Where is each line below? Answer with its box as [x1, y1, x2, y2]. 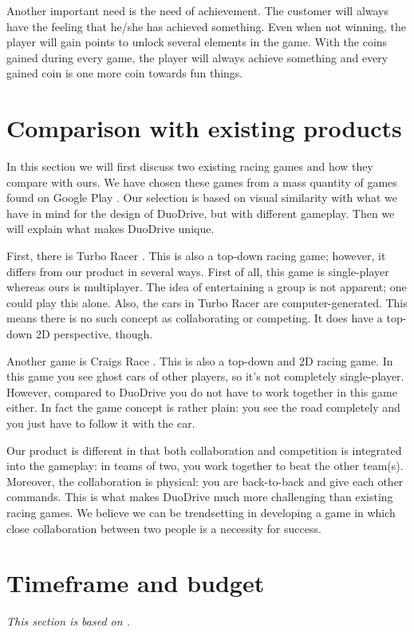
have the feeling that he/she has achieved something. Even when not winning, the [6, 18, 406, 34]
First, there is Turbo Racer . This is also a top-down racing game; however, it [6, 247, 386, 264]
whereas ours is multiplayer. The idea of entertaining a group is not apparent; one [6, 278, 407, 295]
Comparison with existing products [6, 112, 402, 144]
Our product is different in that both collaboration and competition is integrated [6, 441, 402, 458]
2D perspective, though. [35, 326, 153, 342]
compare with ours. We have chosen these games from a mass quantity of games [6, 173, 397, 190]
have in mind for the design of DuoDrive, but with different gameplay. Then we [6, 204, 395, 221]
